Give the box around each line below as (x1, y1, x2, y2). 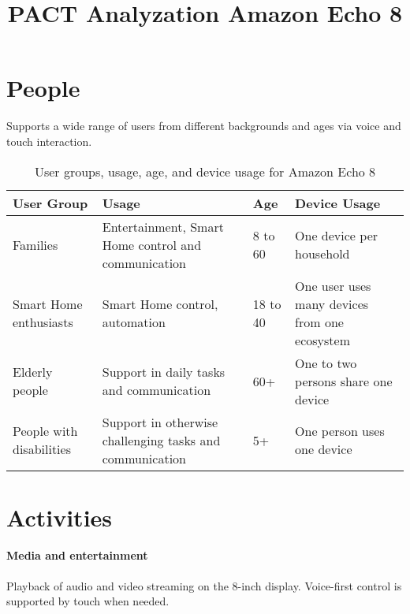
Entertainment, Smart (102, 217, 224, 236)
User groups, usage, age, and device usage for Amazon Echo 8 (34, 162, 376, 180)
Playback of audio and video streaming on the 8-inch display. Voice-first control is (6, 577, 402, 594)
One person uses (295, 422, 385, 440)
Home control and (102, 235, 202, 254)
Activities (6, 501, 113, 533)
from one (295, 312, 344, 331)
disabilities (13, 440, 71, 458)
